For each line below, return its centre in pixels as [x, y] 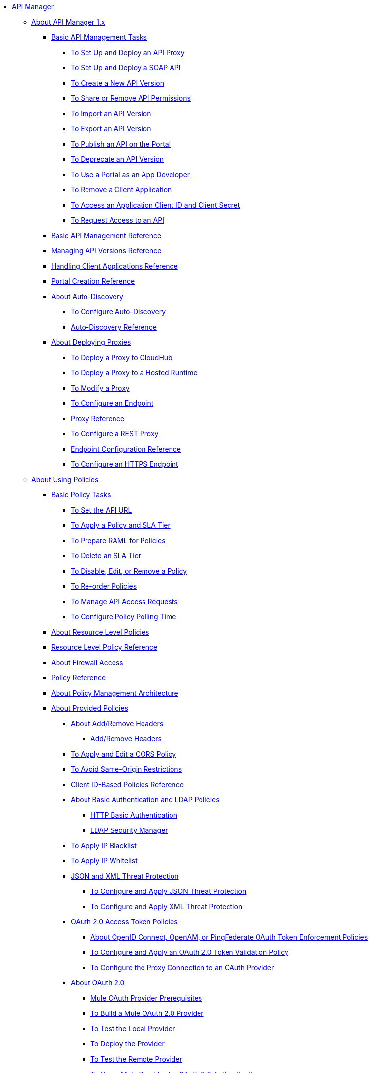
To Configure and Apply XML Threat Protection [167, 906]
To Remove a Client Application [121, 190]
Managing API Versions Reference [106, 251]
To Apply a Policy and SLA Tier [121, 525]
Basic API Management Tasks [99, 37]
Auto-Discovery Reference [114, 327]
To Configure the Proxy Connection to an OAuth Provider [182, 967]
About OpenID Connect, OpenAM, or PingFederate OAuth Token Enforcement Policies [229, 937]
